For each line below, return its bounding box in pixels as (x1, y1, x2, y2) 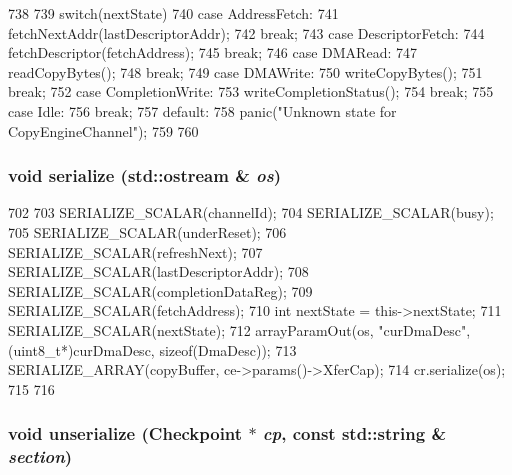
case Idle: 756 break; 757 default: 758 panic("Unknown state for (8, 100, 397, 121)
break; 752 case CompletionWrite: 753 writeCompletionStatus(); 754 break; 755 (8, 81, 494, 102)
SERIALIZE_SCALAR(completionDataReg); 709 (8, 280, 313, 301)
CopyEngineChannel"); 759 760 (8, 120, 199, 141)
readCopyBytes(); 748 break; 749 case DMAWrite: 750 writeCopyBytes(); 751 (8, 61, 483, 82)
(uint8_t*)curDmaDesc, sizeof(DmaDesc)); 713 (8, 339, 297, 360)
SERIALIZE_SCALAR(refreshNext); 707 (8, 241, 263, 262)
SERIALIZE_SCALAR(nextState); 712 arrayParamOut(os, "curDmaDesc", (8, 319, 471, 340)
